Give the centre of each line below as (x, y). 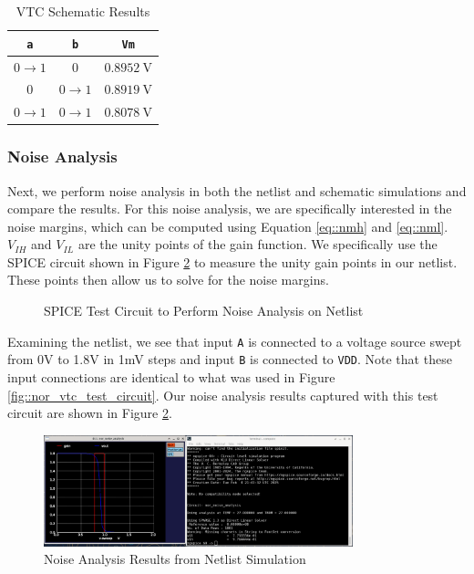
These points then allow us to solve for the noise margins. (168, 280)
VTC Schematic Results (83, 11)
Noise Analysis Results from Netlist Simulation (175, 559)
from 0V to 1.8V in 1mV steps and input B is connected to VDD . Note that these (230, 359)
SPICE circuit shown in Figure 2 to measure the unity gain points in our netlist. (232, 261)
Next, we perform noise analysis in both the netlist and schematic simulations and (237, 190)
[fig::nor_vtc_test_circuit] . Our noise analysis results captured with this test (223, 395)
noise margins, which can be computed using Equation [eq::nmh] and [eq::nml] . (228, 226)
